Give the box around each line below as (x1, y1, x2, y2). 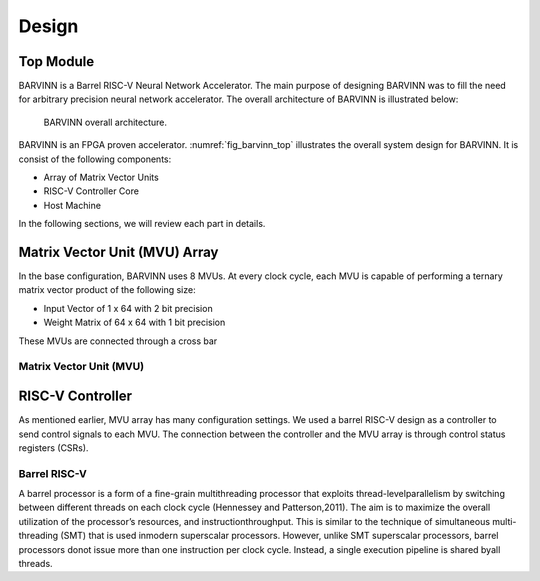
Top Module (18, 53, 95, 70)
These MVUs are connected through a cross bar (18, 335, 218, 347)
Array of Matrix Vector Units (43, 171, 159, 184)
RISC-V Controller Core (43, 185, 140, 197)
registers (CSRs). (18, 441, 89, 454)
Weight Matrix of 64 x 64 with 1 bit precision (43, 316, 226, 329)
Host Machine (43, 199, 102, 211)
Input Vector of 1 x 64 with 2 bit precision (43, 302, 214, 314)
